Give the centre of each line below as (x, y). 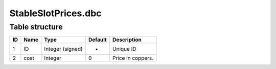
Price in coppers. (133, 58)
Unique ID (124, 49)
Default (98, 40)
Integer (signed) (63, 49)
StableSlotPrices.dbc (55, 13)
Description (127, 40)
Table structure (36, 27)
